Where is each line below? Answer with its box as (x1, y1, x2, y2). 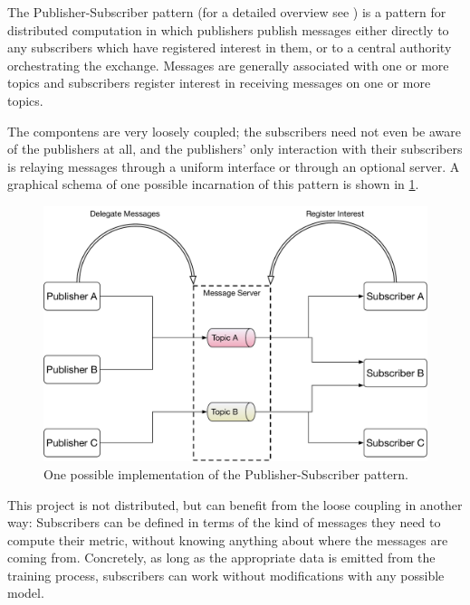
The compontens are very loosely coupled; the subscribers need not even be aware (7, 121, 462, 140)
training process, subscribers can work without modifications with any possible (7, 565, 445, 584)
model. (7, 583, 44, 602)
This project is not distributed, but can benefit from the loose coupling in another (7, 495, 463, 514)
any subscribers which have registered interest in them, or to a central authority (7, 38, 452, 57)
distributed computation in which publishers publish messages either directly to (7, 20, 449, 39)
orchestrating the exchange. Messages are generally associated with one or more (7, 55, 449, 74)
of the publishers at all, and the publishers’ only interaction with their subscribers (7, 139, 463, 158)
